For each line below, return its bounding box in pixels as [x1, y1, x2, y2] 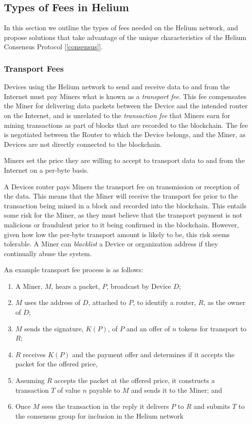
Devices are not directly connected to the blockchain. [4, 139, 162, 149]
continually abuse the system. [4, 248, 92, 258]
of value [57, 384, 81, 395]
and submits [193, 401, 230, 411]
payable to [89, 384, 120, 395]
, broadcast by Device [107, 281, 171, 291]
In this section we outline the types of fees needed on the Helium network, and [4, 22, 238, 33]
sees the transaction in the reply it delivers [41, 401, 169, 411]
